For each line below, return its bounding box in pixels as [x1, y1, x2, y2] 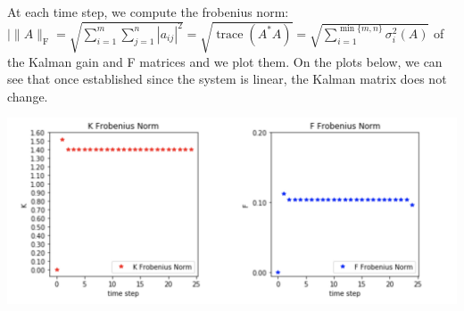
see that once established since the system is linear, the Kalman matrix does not [7, 70, 447, 88]
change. [7, 86, 48, 105]
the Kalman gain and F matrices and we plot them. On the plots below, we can [7, 52, 443, 70]
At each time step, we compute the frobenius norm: [7, 3, 289, 20]
